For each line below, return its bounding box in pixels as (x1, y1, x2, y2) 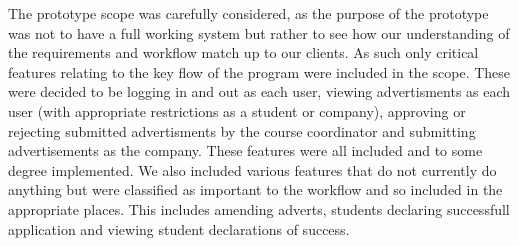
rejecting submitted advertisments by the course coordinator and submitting (8, 120, 476, 141)
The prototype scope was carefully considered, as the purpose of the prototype (8, 3, 489, 23)
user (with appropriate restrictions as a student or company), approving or (8, 100, 466, 121)
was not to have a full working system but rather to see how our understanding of (8, 22, 510, 43)
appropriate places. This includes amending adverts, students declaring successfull (8, 198, 510, 219)
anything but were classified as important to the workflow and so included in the (8, 179, 503, 200)
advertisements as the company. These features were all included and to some (8, 140, 483, 161)
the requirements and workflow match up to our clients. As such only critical (8, 42, 479, 63)
